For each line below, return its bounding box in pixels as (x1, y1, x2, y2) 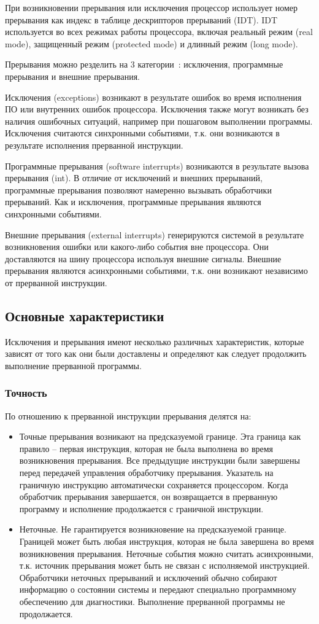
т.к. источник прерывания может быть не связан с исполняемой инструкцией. (19, 559, 310, 572)
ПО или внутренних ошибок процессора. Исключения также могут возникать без (5, 103, 309, 115)
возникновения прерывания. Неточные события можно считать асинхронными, (19, 547, 313, 560)
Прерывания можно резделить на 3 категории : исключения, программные (5, 58, 283, 71)
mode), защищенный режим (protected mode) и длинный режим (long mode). (5, 37, 298, 50)
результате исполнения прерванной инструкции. (5, 138, 183, 151)
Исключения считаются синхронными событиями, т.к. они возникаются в (5, 127, 280, 139)
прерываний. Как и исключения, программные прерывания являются (5, 195, 261, 208)
